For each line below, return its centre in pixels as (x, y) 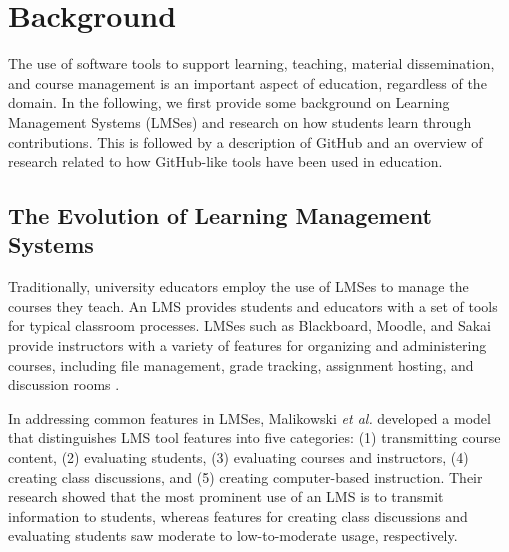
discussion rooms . (64, 384)
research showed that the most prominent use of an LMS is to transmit (226, 496)
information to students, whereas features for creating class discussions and (238, 515)
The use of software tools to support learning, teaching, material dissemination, (251, 63)
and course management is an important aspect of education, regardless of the (247, 82)
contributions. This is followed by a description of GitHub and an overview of (245, 141)
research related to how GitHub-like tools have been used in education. (225, 161)
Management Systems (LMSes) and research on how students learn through (240, 121)
